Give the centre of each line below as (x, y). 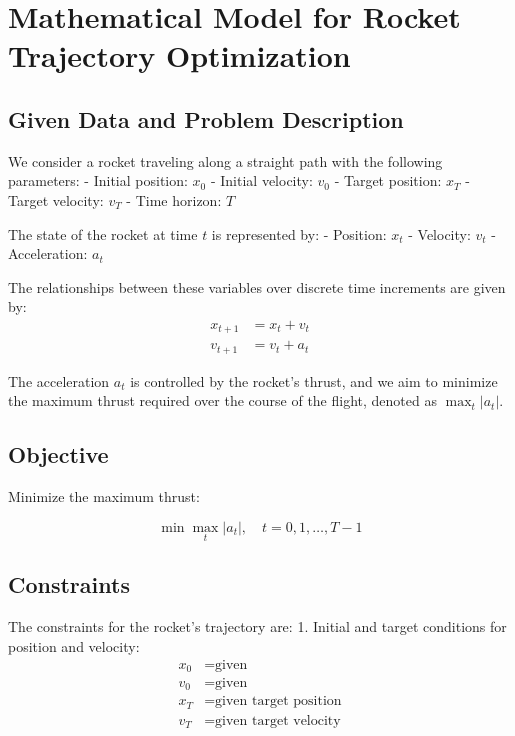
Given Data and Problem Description (206, 118)
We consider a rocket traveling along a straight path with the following (225, 160)
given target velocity (278, 720)
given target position (278, 701)
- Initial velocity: (261, 180)
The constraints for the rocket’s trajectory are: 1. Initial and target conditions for (257, 626)
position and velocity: (74, 645)
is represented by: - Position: (299, 233)
